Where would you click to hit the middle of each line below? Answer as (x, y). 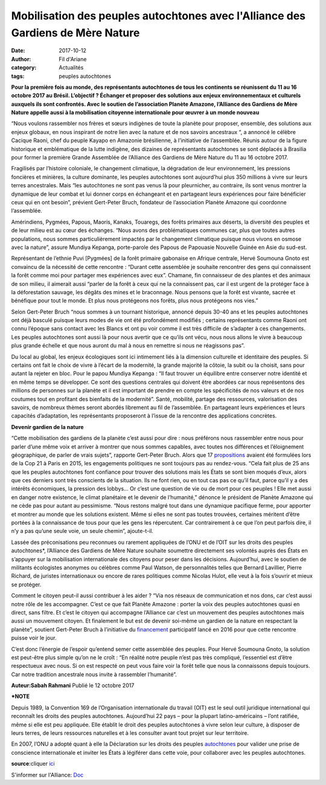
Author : (21, 59)
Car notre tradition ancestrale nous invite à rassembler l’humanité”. (94, 674)
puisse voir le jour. (34, 638)
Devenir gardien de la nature (47, 427)
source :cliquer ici (33, 764)
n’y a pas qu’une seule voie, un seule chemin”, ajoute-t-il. (82, 531)
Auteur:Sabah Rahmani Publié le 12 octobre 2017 (73, 685)
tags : (18, 76)
